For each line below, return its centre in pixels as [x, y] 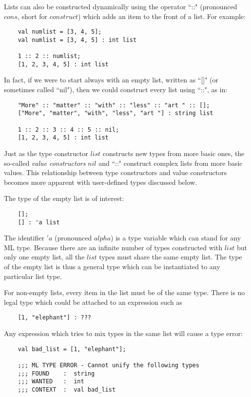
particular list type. [33, 276]
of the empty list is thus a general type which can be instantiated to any [112, 266]
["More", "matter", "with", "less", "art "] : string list [116, 113]
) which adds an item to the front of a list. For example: [162, 16]
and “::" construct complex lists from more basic [171, 163]
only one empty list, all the [44, 257]
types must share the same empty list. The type [171, 257]
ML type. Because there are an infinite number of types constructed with [113, 247]
